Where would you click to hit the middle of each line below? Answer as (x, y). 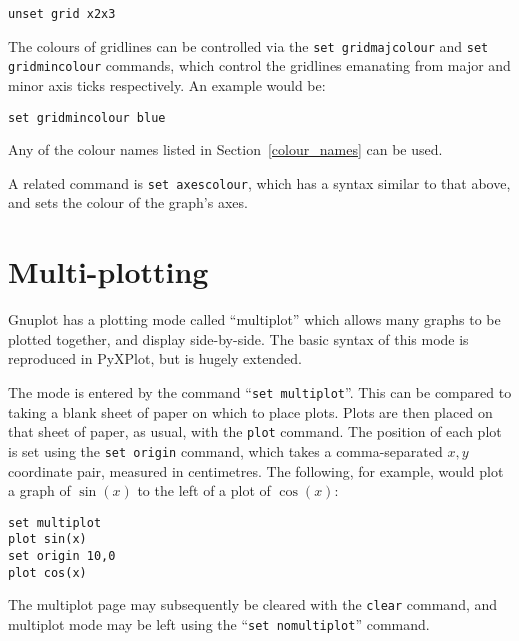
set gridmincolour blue (87, 117)
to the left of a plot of (204, 490)
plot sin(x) (47, 539)
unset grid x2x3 (62, 14)
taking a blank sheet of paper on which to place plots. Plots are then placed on (250, 411)
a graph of (39, 490)
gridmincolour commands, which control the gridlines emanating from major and (259, 65)
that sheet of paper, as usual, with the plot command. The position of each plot (255, 431)
